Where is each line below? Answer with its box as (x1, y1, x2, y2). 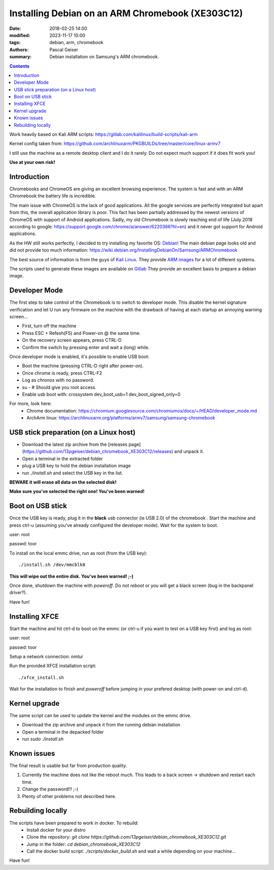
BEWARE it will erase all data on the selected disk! (9, 479, 117, 485)
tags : (9, 40, 21, 46)
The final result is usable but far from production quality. (9, 762, 127, 769)
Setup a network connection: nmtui (9, 653, 83, 659)
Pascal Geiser (49, 46, 79, 53)
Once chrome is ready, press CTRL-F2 (22, 370, 102, 376)
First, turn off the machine (22, 323, 77, 329)
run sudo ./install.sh (22, 736, 63, 742)
